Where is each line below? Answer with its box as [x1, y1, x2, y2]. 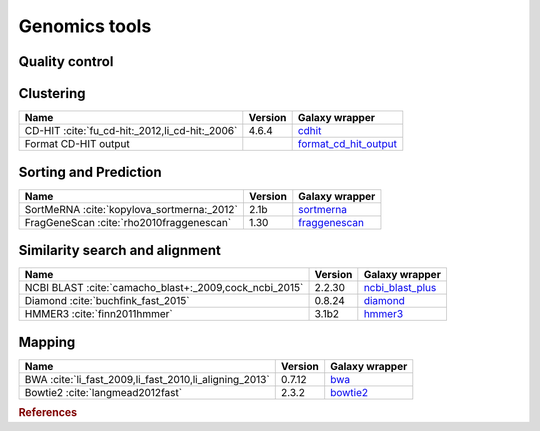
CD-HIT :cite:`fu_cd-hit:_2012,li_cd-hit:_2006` [24, 124, 238, 138]
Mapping [18, 333, 76, 350]
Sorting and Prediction [18, 163, 162, 180]
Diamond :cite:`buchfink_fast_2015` [24, 294, 190, 308]
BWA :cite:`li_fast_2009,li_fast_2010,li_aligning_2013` [24, 372, 270, 386]
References [18, 406, 78, 420]
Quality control [18, 53, 114, 70]
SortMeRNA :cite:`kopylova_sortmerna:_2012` [24, 202, 239, 216]
